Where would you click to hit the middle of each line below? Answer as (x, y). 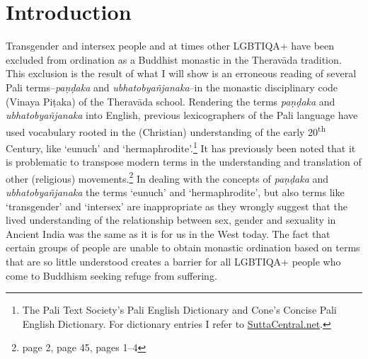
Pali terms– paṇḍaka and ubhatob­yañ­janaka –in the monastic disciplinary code (172, 87)
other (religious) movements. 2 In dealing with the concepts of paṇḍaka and (167, 177)
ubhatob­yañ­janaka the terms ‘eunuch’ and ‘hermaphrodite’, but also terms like (175, 192)
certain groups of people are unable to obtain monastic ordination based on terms (183, 247)
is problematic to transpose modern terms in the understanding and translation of (184, 162)
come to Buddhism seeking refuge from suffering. (111, 275)
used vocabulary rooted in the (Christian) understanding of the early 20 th (166, 130)
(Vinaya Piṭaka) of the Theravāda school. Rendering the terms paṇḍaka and (171, 101)
